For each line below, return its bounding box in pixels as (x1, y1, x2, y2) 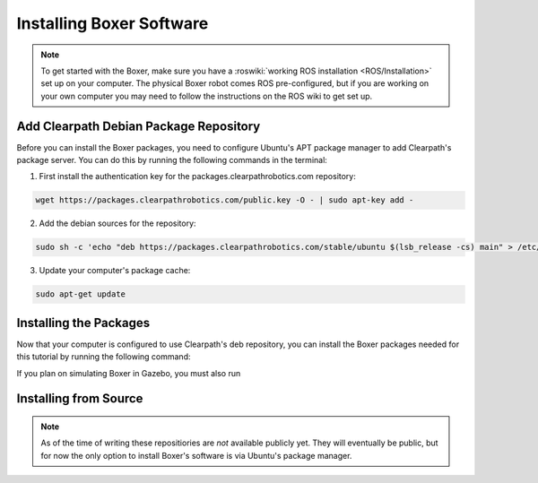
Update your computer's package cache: (39, 265, 191, 276)
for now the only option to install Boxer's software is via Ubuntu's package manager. (40, 450, 352, 461)
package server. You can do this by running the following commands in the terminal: (16, 155, 327, 166)
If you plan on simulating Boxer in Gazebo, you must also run (16, 367, 241, 378)
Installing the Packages (16, 315, 151, 331)
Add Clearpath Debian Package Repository (16, 118, 261, 134)
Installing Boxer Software (16, 13, 209, 33)
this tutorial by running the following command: (16, 351, 191, 362)
